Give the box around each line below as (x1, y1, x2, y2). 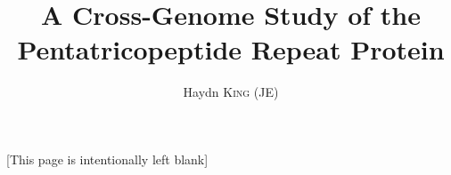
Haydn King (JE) (183, 83, 279, 101)
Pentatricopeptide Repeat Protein (17, 31, 445, 68)
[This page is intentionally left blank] (6, 149, 209, 168)
